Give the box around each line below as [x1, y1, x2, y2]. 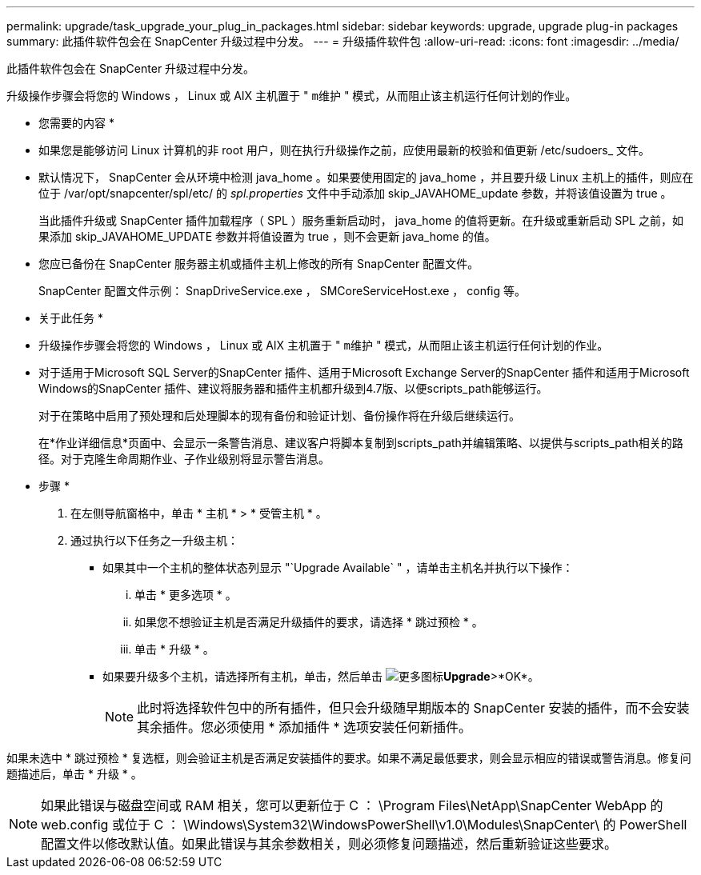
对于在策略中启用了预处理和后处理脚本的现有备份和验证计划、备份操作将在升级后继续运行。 [38, 409, 520, 422]
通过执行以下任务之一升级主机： [70, 533, 238, 547]
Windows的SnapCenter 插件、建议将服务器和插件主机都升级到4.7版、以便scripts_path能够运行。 [38, 382, 548, 395]
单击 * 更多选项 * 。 [134, 588, 237, 601]
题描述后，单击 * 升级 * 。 [6, 767, 142, 781]
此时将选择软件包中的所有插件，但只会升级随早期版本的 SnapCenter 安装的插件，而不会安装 [137, 700, 690, 716]
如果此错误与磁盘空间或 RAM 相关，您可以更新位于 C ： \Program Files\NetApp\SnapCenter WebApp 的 [41, 797, 663, 813]
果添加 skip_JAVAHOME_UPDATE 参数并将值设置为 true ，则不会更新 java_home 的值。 [38, 230, 496, 243]
